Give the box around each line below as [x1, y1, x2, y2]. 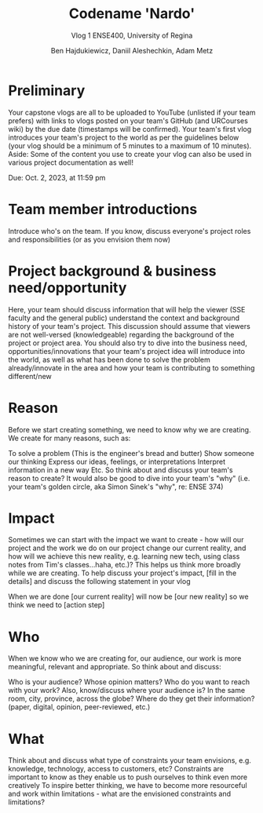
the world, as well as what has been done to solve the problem [8, 355, 210, 364]
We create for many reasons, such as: [8, 433, 131, 443]
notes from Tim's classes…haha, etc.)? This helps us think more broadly [8, 560, 241, 570]
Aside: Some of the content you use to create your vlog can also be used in [8, 149, 252, 159]
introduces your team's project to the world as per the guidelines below [8, 133, 239, 142]
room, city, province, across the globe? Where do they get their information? [8, 694, 255, 703]
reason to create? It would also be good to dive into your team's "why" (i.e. [8, 473, 250, 483]
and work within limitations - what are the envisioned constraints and [8, 789, 232, 799]
